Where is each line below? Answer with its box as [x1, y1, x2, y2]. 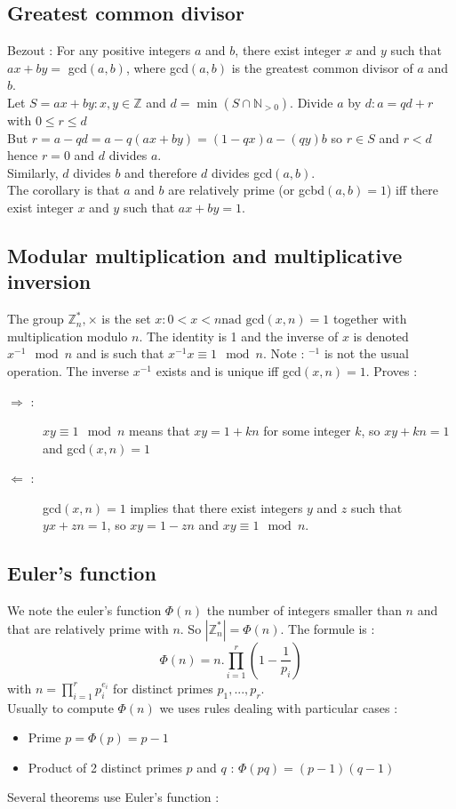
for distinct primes [113, 678, 213, 697]
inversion [7, 268, 92, 295]
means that [129, 421, 190, 440]
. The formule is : [280, 619, 375, 637]
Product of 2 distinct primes [28, 757, 182, 776]
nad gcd [221, 314, 265, 327]
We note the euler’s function [7, 601, 162, 620]
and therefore [124, 163, 197, 181]
